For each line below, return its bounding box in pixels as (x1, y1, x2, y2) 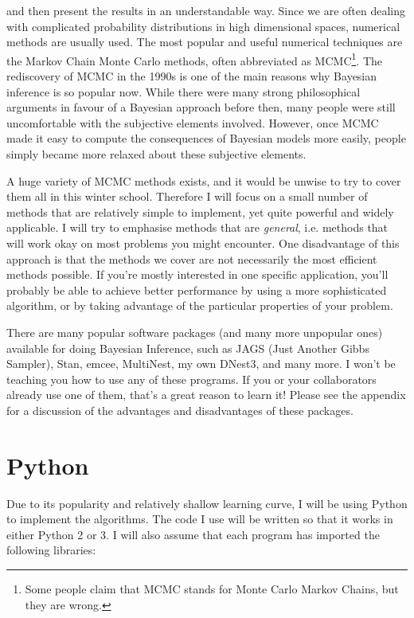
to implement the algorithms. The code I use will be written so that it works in (6, 510, 393, 527)
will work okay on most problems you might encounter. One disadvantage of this (6, 234, 400, 251)
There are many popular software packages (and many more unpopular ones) (6, 323, 383, 340)
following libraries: (6, 542, 96, 558)
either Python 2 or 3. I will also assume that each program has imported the (6, 526, 380, 542)
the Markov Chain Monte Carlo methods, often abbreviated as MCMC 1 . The (6, 49, 383, 68)
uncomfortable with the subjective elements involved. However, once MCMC (6, 114, 379, 131)
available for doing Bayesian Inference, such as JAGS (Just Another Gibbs (6, 339, 369, 356)
